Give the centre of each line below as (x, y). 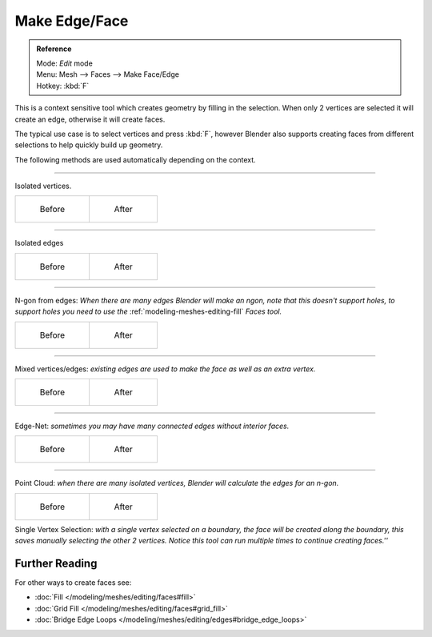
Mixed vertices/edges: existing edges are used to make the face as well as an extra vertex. (165, 369)
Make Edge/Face (72, 21)
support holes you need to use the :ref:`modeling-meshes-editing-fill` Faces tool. (148, 311)
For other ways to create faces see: (73, 583)
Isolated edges (39, 243)
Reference (54, 49)
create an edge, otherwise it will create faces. (90, 119)
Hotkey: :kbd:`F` (63, 86)
